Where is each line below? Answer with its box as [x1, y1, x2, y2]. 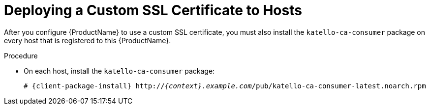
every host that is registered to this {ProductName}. [4, 36, 171, 45]
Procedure [4, 51, 38, 60]
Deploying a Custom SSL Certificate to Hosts [4, 2, 302, 19]
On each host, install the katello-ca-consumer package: [24, 66, 215, 75]
